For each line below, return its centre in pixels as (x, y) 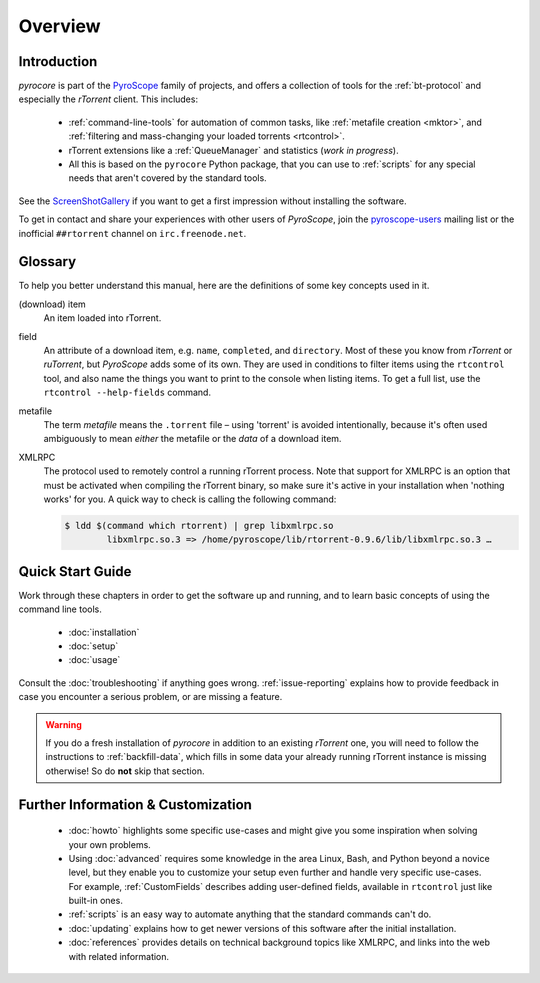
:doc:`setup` (93, 646)
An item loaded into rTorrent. (102, 318)
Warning (63, 724)
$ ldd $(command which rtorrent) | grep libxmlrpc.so (199, 525)
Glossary (47, 261)
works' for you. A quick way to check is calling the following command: (190, 499)
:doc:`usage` (94, 660)
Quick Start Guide (75, 571)
